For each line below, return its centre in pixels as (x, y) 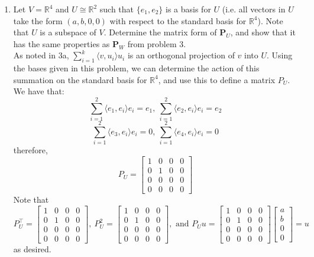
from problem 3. (157, 43)
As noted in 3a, (41, 55)
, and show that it (263, 32)
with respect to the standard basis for (178, 20)
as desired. (32, 248)
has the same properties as (61, 43)
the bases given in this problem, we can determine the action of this (136, 68)
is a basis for (188, 9)
